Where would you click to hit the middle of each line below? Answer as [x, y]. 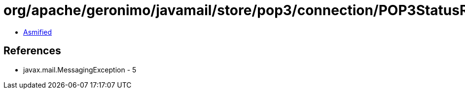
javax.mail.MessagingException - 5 [80, 70]
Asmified [38, 32]
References [32, 51]
